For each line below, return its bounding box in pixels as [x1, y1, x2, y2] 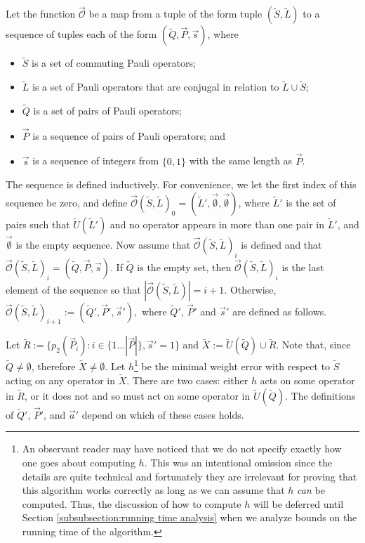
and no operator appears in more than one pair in [109, 216, 325, 231]
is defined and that [241, 237, 322, 252]
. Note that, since [276, 337, 351, 352]
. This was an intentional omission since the [144, 454, 333, 469]
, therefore [31, 359, 76, 374]
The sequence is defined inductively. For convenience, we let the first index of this [6, 177, 357, 192]
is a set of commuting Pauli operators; [32, 55, 196, 70]
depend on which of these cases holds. [81, 407, 244, 421]
